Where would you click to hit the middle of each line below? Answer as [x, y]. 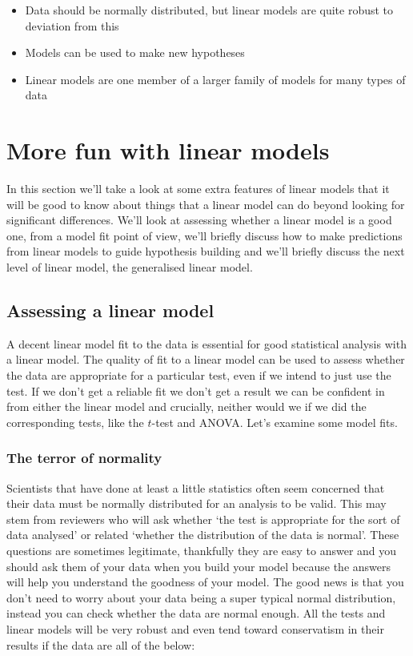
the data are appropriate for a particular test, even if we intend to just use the [199, 375]
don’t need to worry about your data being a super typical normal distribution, [201, 597]
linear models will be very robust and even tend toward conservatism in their [195, 628]
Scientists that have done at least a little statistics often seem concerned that [196, 487]
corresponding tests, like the [75, 422]
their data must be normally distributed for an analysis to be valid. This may [196, 503]
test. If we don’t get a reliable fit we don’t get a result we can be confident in [196, 390]
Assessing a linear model [110, 310]
